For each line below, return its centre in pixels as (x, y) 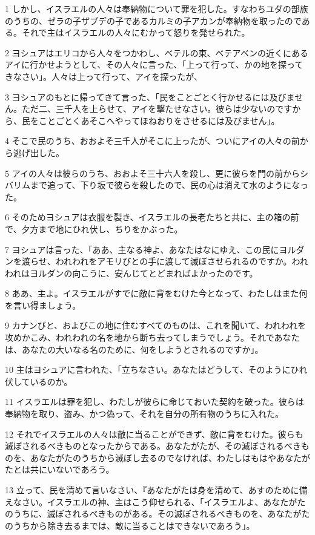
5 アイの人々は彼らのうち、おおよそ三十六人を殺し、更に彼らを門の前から (152, 173)
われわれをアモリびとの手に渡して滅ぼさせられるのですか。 (174, 261)
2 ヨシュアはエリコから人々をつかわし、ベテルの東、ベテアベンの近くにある (157, 52)
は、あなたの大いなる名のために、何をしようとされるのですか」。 (134, 349)
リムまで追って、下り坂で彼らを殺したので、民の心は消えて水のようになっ (161, 185)
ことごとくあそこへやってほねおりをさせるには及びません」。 (159, 120)
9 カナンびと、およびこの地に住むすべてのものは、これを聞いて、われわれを (156, 325)
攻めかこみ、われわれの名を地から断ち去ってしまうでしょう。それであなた (152, 337)
